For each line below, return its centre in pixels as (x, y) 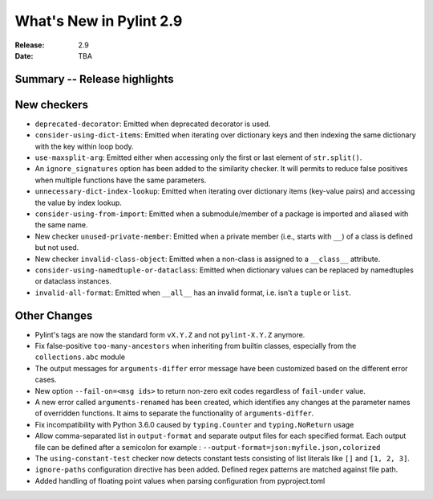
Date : (24, 55)
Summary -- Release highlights (94, 79)
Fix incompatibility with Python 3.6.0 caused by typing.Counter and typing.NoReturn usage (194, 424)
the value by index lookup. (78, 202)
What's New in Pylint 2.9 (99, 21)
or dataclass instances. (73, 281)
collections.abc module (80, 357)
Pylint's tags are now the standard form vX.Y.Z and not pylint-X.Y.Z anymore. (170, 334)
